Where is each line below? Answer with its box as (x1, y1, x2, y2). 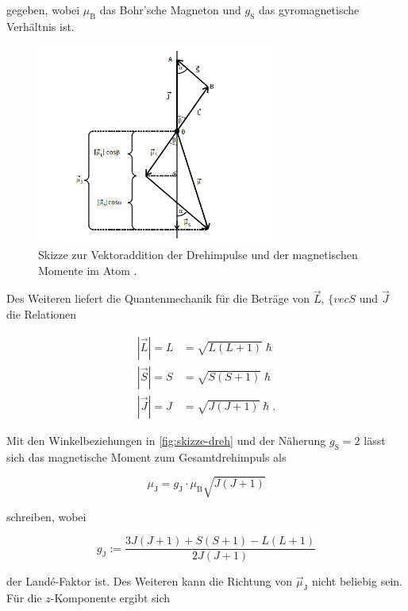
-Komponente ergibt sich (50, 590, 171, 606)
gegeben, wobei (6, 2, 80, 17)
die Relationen (6, 306, 77, 323)
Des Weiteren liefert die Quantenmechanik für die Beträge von (6, 290, 310, 307)
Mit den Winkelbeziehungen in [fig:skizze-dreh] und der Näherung (6, 431, 326, 448)
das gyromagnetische (259, 2, 360, 17)
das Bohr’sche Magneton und (99, 2, 241, 17)
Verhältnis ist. (6, 17, 75, 34)
